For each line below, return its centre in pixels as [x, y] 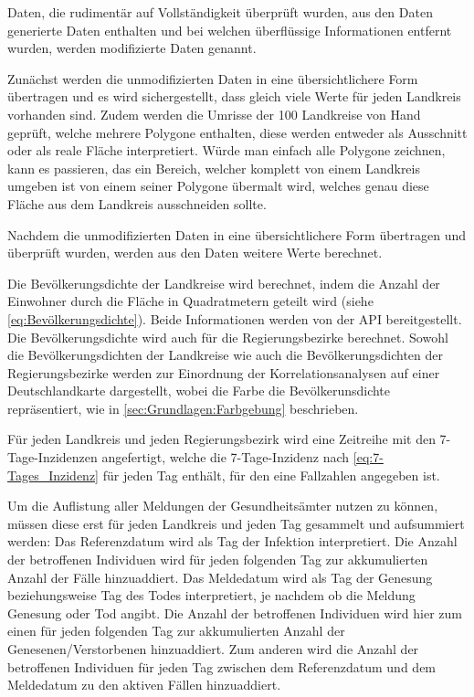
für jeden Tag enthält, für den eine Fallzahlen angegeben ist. [271, 475]
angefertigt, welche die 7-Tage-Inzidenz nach [226, 457]
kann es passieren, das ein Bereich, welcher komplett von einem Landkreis [214, 168]
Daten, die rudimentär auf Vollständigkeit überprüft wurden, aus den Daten [220, 12]
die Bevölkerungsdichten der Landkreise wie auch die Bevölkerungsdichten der [225, 355]
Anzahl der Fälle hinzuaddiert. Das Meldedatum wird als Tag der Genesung [220, 577]
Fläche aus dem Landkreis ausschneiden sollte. [137, 203]
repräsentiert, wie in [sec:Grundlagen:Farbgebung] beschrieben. [183, 408]
